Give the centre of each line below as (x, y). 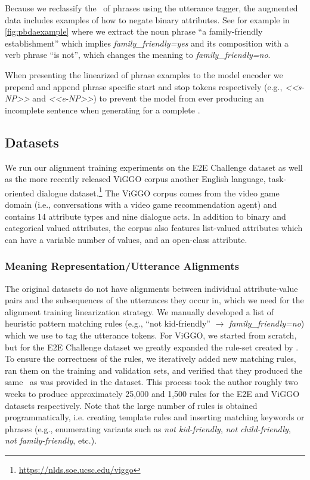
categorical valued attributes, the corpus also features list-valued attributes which (154, 228)
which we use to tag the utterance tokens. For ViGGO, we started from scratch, (151, 335)
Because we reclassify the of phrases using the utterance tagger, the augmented (151, 8)
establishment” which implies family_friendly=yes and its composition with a (147, 43)
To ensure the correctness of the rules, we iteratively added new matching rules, (151, 359)
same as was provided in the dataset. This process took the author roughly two (151, 382)
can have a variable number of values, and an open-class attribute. (126, 239)
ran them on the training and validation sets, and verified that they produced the (154, 370)
